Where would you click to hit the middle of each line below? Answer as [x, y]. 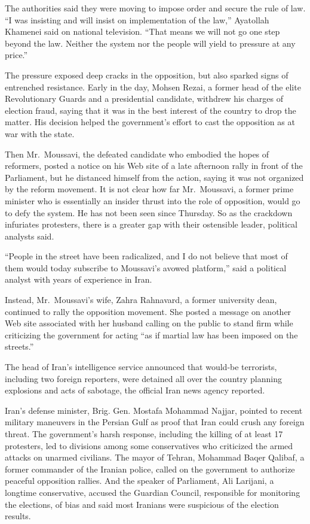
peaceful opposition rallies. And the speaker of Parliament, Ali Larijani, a [139, 481]
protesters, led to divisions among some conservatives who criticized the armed [149, 445]
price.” [16, 55]
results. [18, 516]
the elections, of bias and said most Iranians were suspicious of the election [142, 504]
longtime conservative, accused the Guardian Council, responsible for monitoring [153, 492]
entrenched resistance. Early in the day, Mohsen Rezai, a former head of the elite [153, 87]
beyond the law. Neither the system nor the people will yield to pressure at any [150, 43]
